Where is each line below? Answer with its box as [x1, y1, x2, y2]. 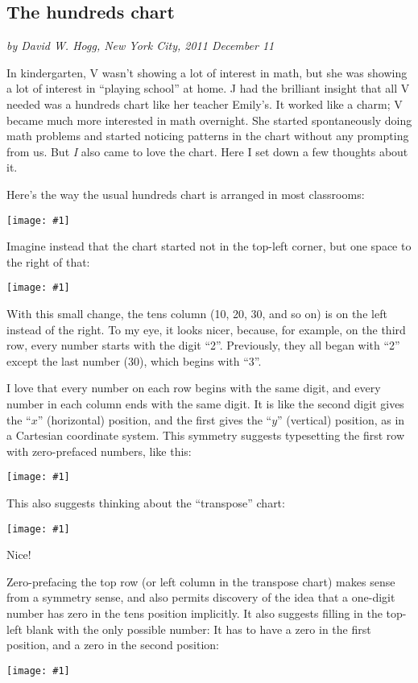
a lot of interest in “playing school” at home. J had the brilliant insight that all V [6, 80, 410, 97]
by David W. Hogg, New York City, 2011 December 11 [6, 37, 275, 54]
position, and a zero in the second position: [6, 636, 219, 653]
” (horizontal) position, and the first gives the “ [37, 411, 272, 428]
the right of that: [6, 253, 90, 270]
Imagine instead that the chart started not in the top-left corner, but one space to [6, 238, 412, 255]
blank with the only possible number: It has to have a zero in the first [26, 620, 371, 637]
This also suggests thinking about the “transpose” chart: [6, 495, 285, 511]
